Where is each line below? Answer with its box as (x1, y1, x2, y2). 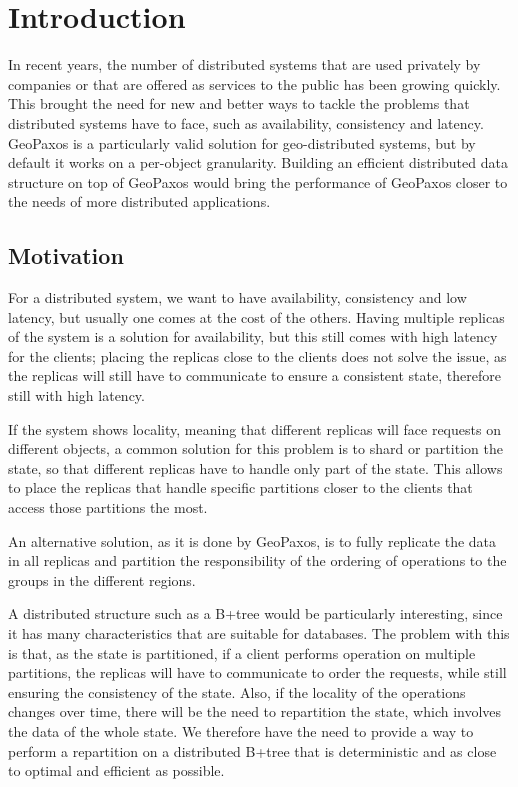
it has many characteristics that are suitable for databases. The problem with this (8, 622, 510, 643)
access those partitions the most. (8, 497, 208, 518)
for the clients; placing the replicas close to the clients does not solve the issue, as (8, 345, 507, 366)
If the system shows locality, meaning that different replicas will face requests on (8, 418, 501, 439)
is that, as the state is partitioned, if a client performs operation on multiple (8, 642, 476, 663)
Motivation (8, 240, 124, 271)
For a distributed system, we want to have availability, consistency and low (8, 287, 467, 308)
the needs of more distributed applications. (8, 191, 271, 212)
